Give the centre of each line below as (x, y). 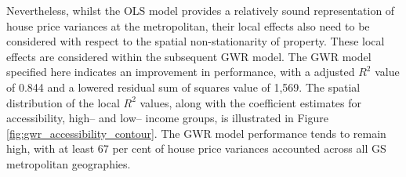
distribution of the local (63, 102)
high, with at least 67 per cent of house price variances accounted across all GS (196, 148)
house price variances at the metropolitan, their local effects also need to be (188, 25)
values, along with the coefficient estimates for (251, 102)
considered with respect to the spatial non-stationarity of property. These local (196, 41)
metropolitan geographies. (69, 163)
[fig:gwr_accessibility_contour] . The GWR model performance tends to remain (196, 133)
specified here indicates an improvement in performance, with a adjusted (181, 72)
